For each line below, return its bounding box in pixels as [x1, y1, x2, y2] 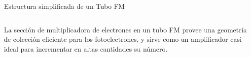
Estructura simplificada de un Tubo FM [4, 1, 125, 11]
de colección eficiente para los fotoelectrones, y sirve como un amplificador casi [4, 34, 242, 44]
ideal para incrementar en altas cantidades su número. [4, 43, 168, 54]
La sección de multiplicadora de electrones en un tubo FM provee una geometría [4, 24, 247, 34]
